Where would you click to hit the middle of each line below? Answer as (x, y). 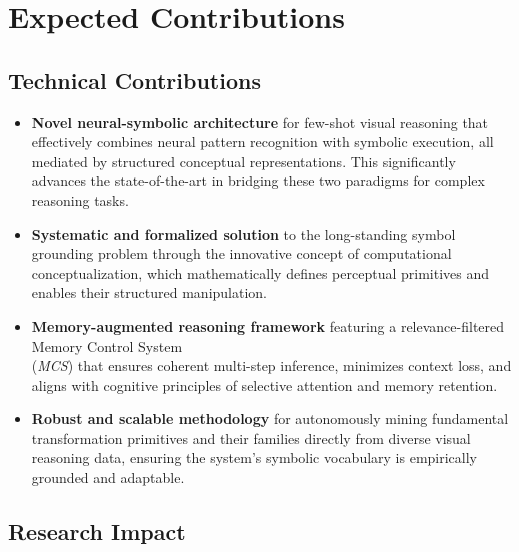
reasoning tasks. (80, 199)
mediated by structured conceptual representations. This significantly (243, 160)
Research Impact (97, 531)
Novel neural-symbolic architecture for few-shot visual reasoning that (260, 121)
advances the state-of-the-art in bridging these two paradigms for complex (258, 180)
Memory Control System (107, 345)
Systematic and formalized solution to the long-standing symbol (243, 233)
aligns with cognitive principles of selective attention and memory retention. (264, 384)
